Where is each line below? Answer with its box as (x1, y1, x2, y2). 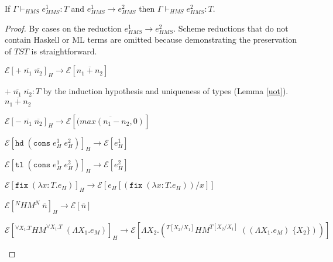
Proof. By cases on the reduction (5, 22, 122, 34)
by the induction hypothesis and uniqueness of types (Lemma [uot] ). (43, 85, 289, 97)
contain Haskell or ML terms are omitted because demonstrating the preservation (5, 33, 297, 46)
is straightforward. (31, 44, 97, 57)
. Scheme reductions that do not (173, 22, 289, 34)
